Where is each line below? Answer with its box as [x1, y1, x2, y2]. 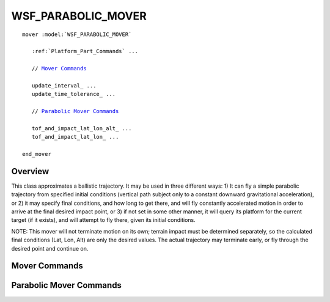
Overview [11, 166, 50, 177]
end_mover [22, 150, 51, 158]
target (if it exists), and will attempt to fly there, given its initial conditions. [11, 216, 196, 224]
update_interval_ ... [31, 82, 97, 89]
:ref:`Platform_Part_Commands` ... [31, 48, 139, 55]
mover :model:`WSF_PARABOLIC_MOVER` [22, 31, 132, 38]
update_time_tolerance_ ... [31, 90, 116, 98]
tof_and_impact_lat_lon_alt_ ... [31, 125, 132, 131]
